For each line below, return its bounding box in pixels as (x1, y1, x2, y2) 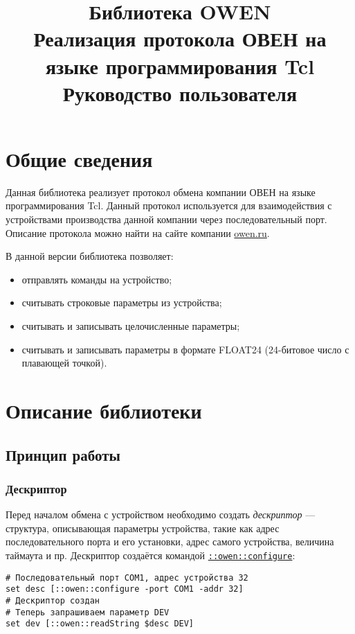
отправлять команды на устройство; (21, 272, 172, 286)
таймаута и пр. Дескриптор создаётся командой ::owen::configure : (6, 547, 295, 562)
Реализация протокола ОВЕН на (33, 24, 327, 53)
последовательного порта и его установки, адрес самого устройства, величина (6, 534, 334, 549)
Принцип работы (6, 443, 120, 465)
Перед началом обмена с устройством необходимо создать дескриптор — (6, 507, 316, 522)
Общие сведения (6, 144, 153, 173)
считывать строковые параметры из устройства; (21, 295, 222, 310)
